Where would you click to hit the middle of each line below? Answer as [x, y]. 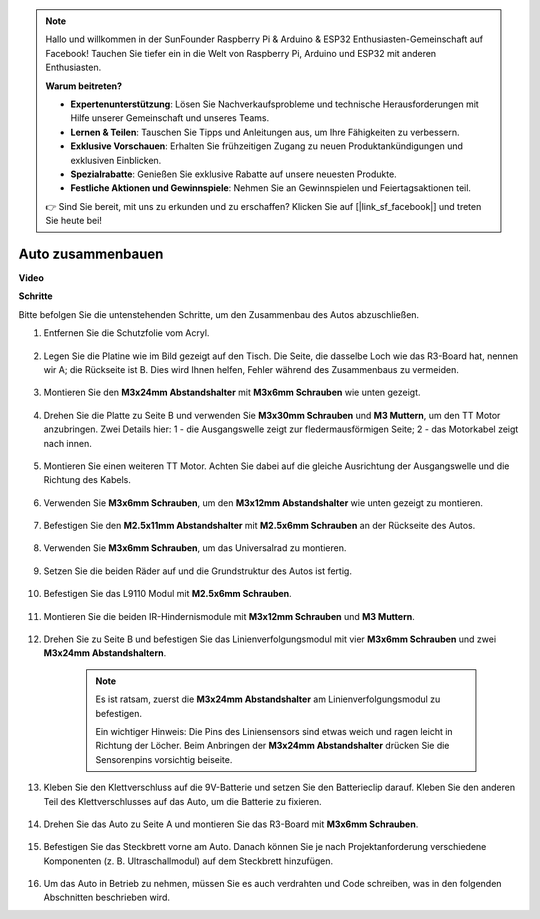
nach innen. [67, 443]
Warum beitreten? [84, 86]
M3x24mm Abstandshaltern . [105, 653]
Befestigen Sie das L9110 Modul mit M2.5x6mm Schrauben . [167, 594]
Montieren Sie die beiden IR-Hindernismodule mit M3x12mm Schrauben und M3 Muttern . [229, 616]
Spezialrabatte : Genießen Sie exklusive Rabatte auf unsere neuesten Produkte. [233, 174]
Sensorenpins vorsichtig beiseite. [164, 759]
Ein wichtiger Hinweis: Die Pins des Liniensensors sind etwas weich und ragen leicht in [274, 731]
